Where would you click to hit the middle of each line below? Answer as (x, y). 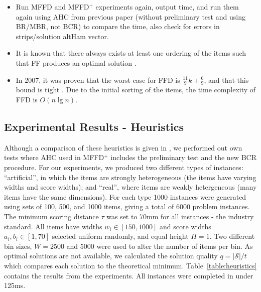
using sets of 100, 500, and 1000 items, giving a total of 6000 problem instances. (127, 206)
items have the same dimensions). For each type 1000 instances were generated (125, 196)
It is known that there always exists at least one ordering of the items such (131, 53)
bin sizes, (18, 246)
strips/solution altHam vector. (62, 36)
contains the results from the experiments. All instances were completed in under (129, 275)
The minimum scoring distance (51, 216)
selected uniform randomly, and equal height (120, 236)
